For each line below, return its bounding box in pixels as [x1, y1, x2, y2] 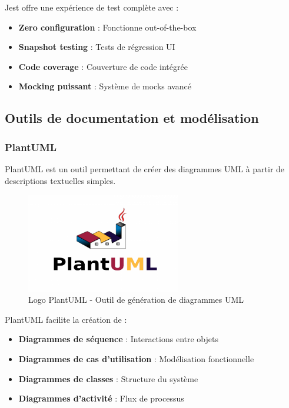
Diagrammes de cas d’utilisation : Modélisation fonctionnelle [18, 352, 254, 364]
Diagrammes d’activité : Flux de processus [18, 392, 184, 404]
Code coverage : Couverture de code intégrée [18, 60, 188, 72]
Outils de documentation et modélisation [5, 109, 259, 127]
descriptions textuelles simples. [5, 174, 116, 186]
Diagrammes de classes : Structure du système [18, 372, 198, 384]
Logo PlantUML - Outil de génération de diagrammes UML [28, 293, 244, 306]
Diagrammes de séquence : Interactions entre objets [18, 333, 218, 345]
